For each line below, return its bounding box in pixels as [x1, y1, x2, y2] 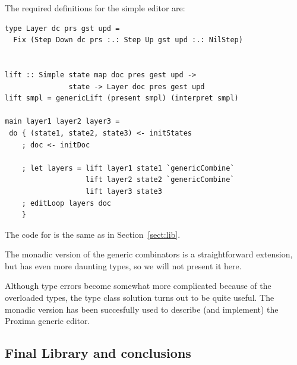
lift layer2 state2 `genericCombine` [86, 175, 235, 184]
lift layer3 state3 [86, 187, 162, 196]
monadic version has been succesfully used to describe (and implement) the [5, 303, 279, 315]
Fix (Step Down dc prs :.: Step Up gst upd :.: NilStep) [13, 36, 243, 45]
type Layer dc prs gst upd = [5, 24, 120, 33]
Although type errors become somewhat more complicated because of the [5, 279, 271, 292]
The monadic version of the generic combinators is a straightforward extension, [5, 248, 293, 260]
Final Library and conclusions [5, 344, 191, 362]
